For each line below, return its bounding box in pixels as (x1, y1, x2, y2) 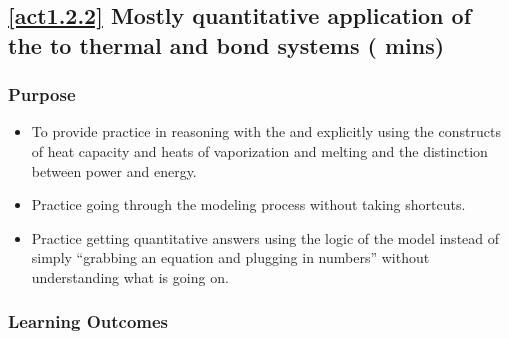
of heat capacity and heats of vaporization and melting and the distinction (31, 140, 488, 161)
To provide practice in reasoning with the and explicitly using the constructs (31, 121, 501, 142)
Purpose (8, 82, 76, 107)
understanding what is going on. (31, 266, 229, 287)
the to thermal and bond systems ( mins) (8, 29, 445, 60)
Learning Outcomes (8, 309, 169, 334)
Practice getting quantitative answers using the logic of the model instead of (31, 227, 500, 248)
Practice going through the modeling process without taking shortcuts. (31, 194, 466, 215)
